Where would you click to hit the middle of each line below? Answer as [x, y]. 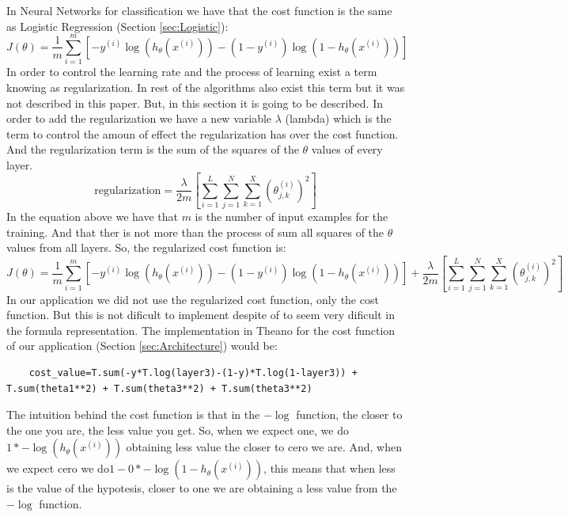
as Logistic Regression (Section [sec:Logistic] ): [117, 26]
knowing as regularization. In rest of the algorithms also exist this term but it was [206, 87]
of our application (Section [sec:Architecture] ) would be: [142, 346]
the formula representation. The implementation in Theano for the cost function [201, 330]
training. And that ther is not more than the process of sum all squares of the [195, 232]
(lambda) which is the [338, 118]
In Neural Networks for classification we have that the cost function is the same [199, 10]
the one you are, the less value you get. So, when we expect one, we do [178, 430]
